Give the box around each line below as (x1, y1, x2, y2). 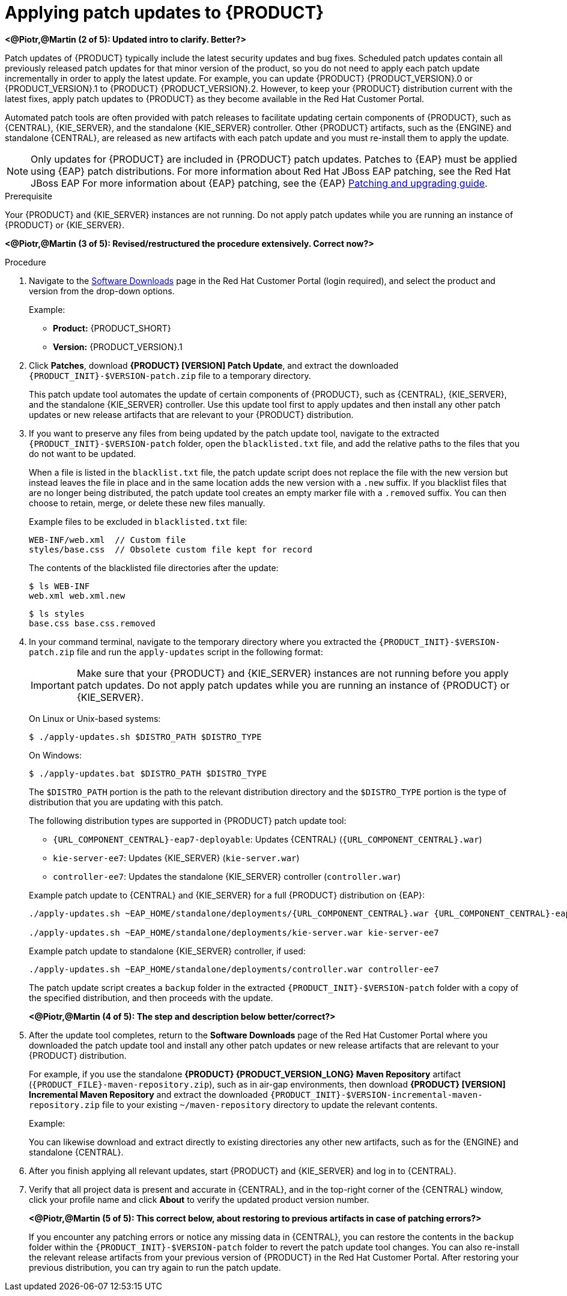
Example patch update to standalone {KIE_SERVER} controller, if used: (29, 945, 306, 956)
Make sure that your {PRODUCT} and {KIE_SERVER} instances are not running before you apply (76, 667, 509, 679)
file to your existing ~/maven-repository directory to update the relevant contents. (102, 1099, 438, 1110)
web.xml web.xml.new (29, 590, 126, 601)
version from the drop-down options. (29, 285, 175, 296)
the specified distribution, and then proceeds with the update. (29, 992, 273, 1003)
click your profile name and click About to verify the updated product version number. (29, 1194, 369, 1205)
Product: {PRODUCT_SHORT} (53, 322, 171, 333)
